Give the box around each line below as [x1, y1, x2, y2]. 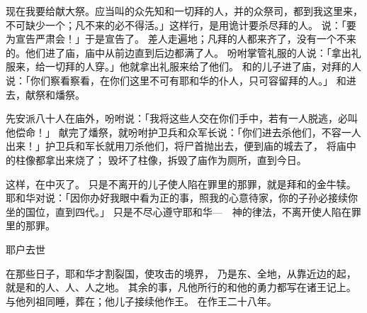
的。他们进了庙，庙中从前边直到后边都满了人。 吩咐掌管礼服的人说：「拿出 [6, 45, 351, 60]
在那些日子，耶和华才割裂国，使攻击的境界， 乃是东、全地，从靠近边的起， [6, 265, 356, 280]
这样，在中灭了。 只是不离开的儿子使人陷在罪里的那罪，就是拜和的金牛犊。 [6, 176, 356, 191]
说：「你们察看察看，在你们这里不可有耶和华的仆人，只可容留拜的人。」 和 [6, 72, 346, 87]
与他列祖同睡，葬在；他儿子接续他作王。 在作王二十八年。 [6, 293, 277, 308]
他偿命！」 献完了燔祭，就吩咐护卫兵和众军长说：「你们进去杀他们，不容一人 [6, 124, 361, 139]
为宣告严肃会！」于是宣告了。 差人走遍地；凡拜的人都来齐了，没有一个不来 [6, 31, 356, 46]
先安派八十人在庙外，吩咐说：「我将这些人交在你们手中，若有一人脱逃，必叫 [6, 111, 358, 126]
